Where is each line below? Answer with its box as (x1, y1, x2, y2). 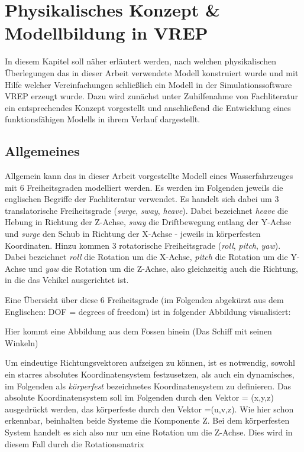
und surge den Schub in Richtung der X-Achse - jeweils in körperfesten (5, 227, 261, 240)
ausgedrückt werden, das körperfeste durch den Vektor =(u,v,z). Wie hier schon (5, 402, 294, 415)
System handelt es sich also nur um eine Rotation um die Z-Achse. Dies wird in (5, 425, 293, 438)
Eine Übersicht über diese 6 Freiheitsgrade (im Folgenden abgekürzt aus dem (5, 294, 284, 306)
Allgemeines (5, 142, 80, 160)
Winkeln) (5, 336, 38, 349)
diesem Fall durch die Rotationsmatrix (5, 437, 144, 450)
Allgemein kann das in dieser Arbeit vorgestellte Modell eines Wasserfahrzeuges (5, 170, 293, 182)
